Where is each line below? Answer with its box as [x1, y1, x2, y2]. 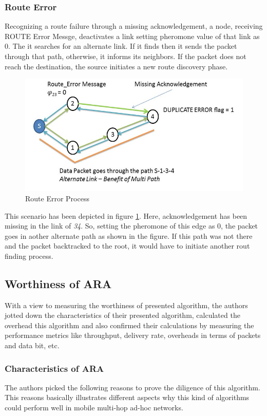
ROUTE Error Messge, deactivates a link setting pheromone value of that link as [5, 30, 260, 41]
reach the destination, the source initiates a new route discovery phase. [5, 61, 228, 71]
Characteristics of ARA [5, 362, 104, 374]
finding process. [5, 250, 53, 261]
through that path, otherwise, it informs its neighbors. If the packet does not [5, 51, 246, 61]
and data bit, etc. [5, 340, 60, 351]
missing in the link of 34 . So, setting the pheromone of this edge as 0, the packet [5, 220, 258, 231]
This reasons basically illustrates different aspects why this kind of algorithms [5, 392, 250, 403]
